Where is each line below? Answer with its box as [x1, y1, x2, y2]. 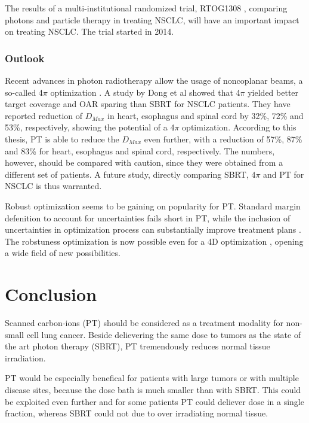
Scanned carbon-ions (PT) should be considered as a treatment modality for [5, 317, 283, 329]
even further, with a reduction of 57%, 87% [144, 132, 302, 145]
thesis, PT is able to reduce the [5, 132, 119, 145]
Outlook [5, 50, 45, 65]
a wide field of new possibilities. [5, 247, 120, 259]
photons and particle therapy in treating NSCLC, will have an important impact [5, 13, 299, 26]
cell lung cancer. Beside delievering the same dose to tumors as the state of [26, 328, 301, 340]
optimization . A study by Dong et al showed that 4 [50, 86, 240, 98]
